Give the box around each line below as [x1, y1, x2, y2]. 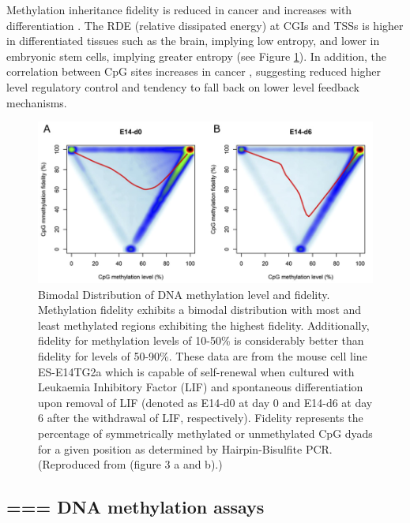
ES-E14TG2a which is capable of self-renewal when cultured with [38, 363, 355, 379]
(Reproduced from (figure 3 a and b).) [38, 456, 223, 473]
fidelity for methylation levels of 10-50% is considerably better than [38, 332, 364, 349]
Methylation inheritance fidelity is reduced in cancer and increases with [6, 2, 352, 17]
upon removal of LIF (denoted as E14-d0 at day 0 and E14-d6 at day [38, 394, 373, 410]
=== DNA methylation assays [6, 495, 265, 519]
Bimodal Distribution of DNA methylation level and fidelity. [38, 286, 330, 302]
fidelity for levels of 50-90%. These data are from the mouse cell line [38, 347, 367, 364]
